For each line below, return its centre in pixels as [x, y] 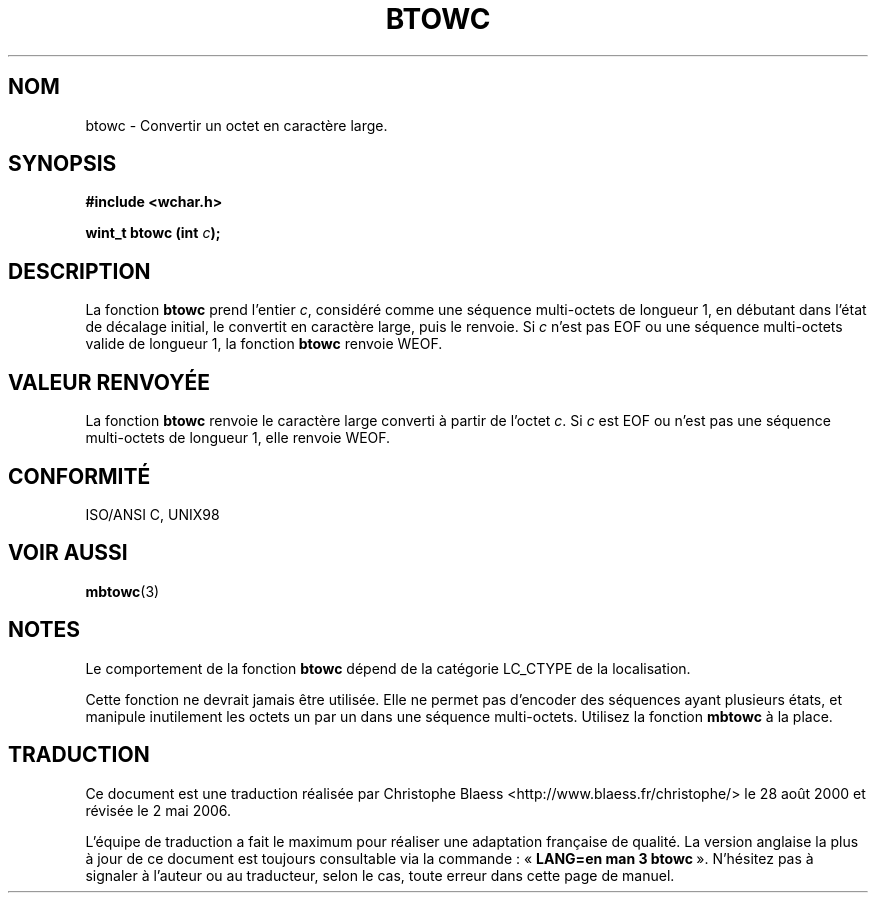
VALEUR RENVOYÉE [109, 382]
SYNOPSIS [62, 164]
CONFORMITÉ [79, 476]
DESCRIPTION [79, 271]
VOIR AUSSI [68, 553]
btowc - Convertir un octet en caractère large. [236, 125]
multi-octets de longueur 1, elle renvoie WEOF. [238, 438]
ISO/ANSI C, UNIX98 [152, 514]
